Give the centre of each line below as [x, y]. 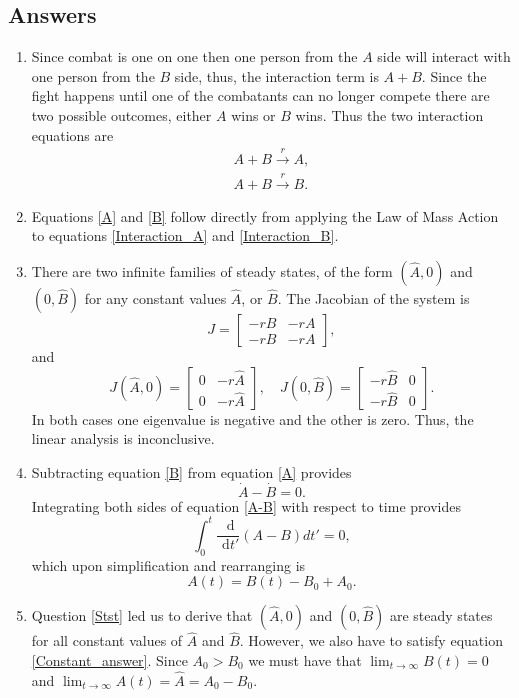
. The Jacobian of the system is [373, 298]
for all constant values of [107, 640]
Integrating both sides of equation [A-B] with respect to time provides [246, 505]
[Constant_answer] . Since [109, 659]
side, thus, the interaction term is [276, 75]
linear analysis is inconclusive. [123, 438]
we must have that [305, 659]
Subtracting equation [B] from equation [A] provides [191, 471]
